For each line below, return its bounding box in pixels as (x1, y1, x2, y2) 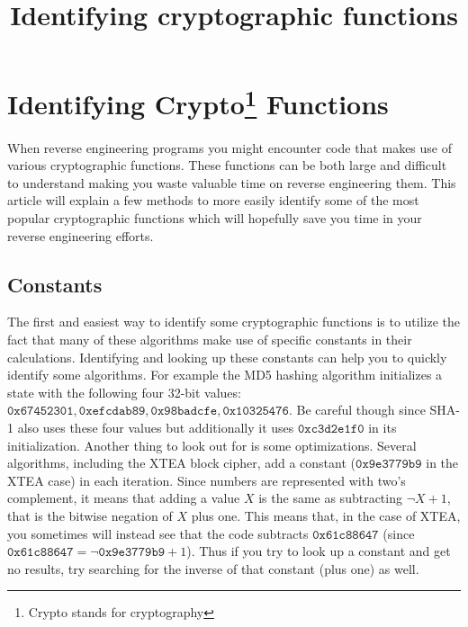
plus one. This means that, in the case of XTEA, (191, 506, 461, 524)
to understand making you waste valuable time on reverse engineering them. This (7, 173, 456, 192)
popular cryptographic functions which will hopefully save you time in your (7, 209, 422, 228)
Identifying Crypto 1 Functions (7, 82, 389, 122)
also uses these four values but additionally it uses (17, 417, 294, 436)
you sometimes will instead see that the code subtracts (7, 524, 309, 542)
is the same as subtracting (258, 488, 402, 507)
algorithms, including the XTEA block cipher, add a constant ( (7, 453, 356, 472)
